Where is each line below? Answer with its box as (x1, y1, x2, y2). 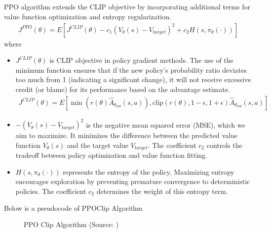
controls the (206, 140, 242, 150)
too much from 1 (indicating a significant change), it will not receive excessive (15, 74, 251, 85)
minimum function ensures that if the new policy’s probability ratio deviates (15, 64, 247, 75)
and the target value (67, 140, 129, 150)
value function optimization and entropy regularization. (4, 11, 171, 21)
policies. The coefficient (15, 186, 86, 196)
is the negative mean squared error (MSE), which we (86, 119, 245, 130)
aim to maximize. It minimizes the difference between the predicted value (15, 130, 238, 140)
